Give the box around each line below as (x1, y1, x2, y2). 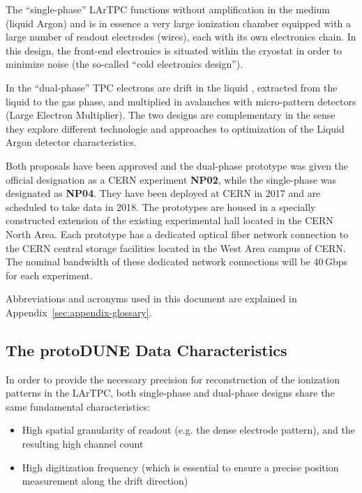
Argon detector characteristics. (6, 135, 137, 149)
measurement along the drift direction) (22, 473, 188, 488)
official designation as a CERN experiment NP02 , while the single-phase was (6, 172, 337, 186)
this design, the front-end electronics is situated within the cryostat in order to (6, 43, 342, 57)
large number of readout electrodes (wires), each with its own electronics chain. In (6, 29, 356, 44)
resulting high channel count (22, 436, 144, 451)
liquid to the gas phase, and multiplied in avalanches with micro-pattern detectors (6, 94, 356, 108)
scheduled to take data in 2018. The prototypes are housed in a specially (6, 199, 316, 214)
